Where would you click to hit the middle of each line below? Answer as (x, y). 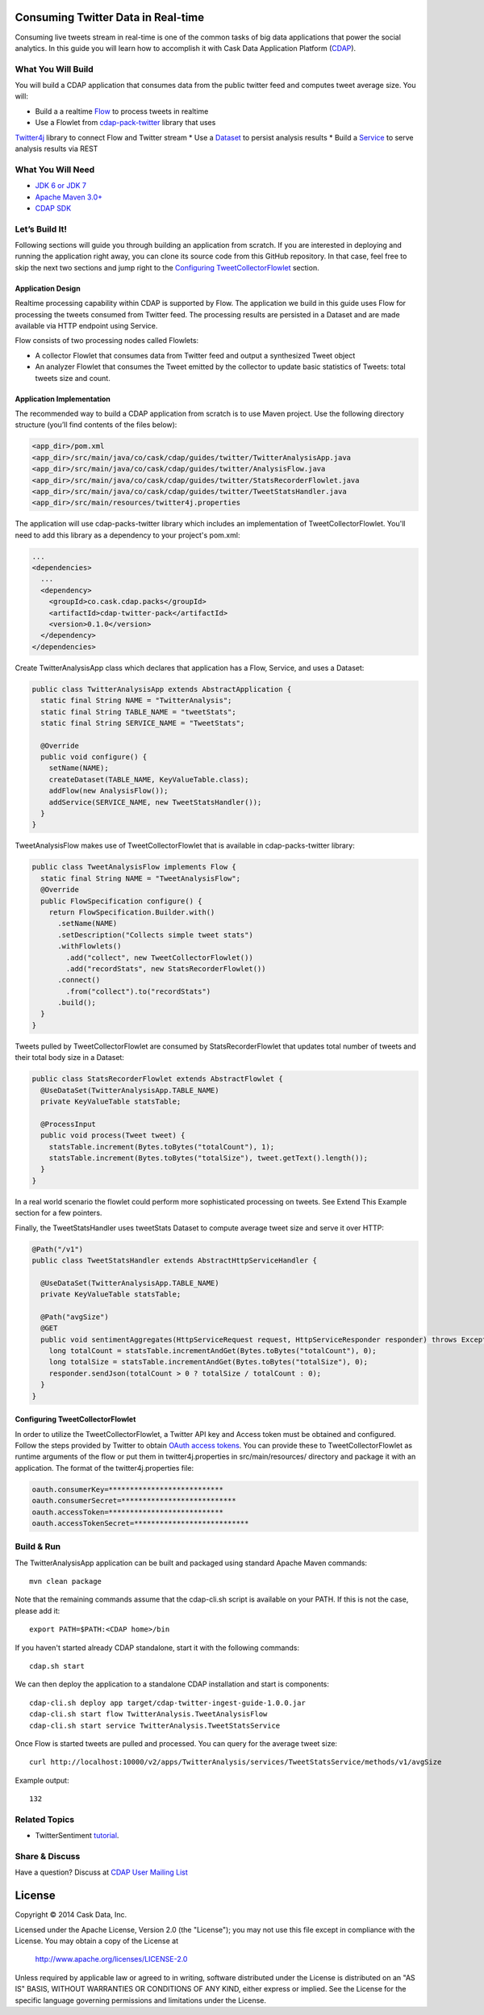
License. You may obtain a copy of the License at (97, 1941)
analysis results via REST (56, 149)
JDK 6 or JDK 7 (61, 186)
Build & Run (38, 1547)
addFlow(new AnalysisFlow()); (108, 791)
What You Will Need (55, 170)
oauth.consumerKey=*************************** (127, 1489)
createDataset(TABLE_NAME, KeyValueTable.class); (149, 779)
